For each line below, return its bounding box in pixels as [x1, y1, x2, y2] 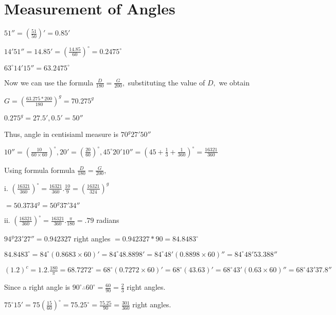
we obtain [219, 77, 250, 87]
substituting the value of [128, 77, 205, 87]
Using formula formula [4, 164, 75, 175]
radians [96, 215, 119, 225]
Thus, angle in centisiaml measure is [4, 129, 118, 139]
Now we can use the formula [4, 77, 94, 87]
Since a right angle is [4, 282, 70, 292]
